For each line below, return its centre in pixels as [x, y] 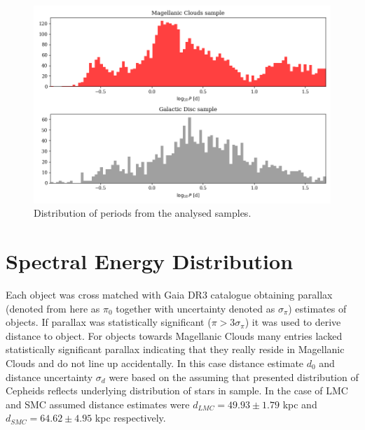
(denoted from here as [53, 308]
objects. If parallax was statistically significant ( [109, 322]
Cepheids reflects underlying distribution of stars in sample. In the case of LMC [177, 390]
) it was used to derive [293, 322]
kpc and [300, 404]
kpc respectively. [130, 418]
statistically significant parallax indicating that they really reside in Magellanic [175, 349]
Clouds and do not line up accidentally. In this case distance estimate [155, 363]
